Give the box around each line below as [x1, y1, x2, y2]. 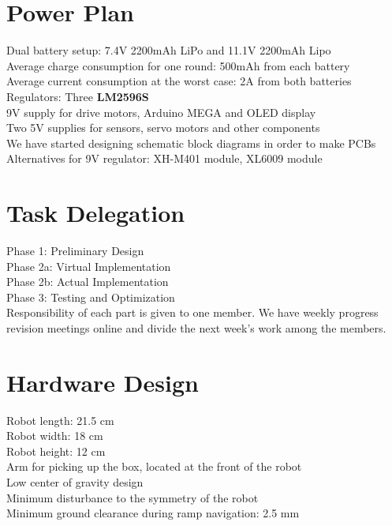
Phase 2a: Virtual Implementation [6, 257, 171, 274]
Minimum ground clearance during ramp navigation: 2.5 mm [6, 505, 300, 521]
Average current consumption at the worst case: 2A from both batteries [6, 73, 352, 89]
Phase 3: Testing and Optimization [6, 288, 175, 305]
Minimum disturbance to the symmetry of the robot [6, 489, 259, 505]
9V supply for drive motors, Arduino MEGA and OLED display [6, 103, 316, 120]
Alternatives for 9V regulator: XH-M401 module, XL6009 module [6, 150, 323, 167]
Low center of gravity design [6, 474, 144, 490]
